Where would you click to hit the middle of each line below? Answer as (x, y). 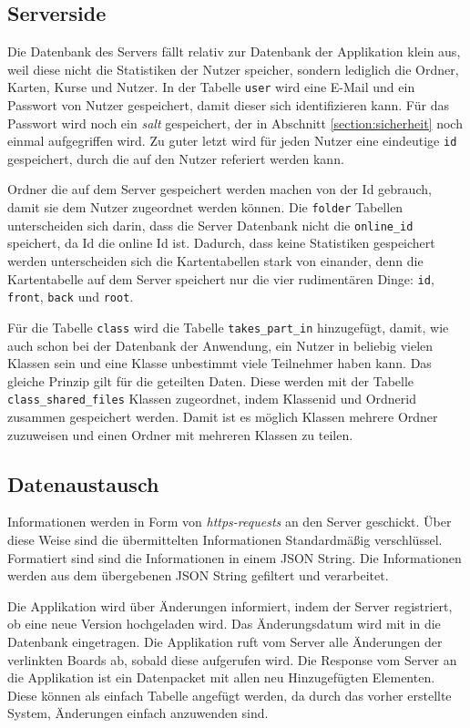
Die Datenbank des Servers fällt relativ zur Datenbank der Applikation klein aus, (234, 51)
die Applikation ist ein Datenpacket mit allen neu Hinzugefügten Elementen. (221, 677)
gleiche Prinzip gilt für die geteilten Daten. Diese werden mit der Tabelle (211, 380)
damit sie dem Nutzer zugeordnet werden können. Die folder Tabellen (205, 207)
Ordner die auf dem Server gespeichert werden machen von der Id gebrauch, (220, 189)
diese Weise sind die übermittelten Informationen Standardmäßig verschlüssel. (225, 539)
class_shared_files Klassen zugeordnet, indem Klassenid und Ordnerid (212, 399)
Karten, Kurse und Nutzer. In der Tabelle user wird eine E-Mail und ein (211, 87)
